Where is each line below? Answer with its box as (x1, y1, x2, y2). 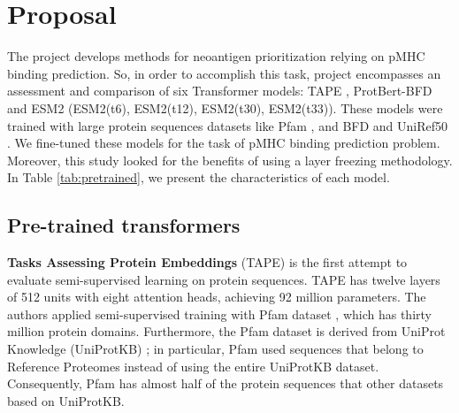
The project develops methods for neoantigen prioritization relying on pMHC (7, 47, 425, 65)
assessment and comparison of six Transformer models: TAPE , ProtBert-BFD (7, 81, 432, 100)
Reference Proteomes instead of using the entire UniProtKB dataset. (7, 356, 379, 375)
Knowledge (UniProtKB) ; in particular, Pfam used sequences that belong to (7, 340, 424, 358)
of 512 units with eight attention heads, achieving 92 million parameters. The (7, 287, 426, 306)
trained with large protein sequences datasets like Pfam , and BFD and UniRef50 (7, 116, 448, 134)
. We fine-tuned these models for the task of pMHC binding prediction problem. (7, 134, 440, 152)
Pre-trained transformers (7, 211, 241, 239)
